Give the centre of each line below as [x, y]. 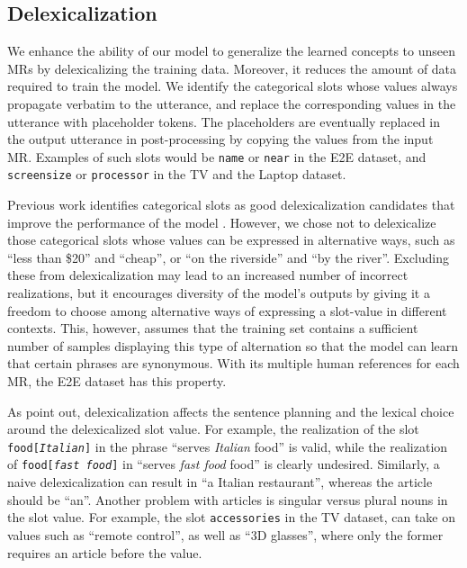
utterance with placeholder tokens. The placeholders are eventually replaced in [224, 121]
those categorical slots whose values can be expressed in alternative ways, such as [231, 240]
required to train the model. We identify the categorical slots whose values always [233, 86]
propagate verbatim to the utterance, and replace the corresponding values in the [232, 103]
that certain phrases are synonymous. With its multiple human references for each [233, 363]
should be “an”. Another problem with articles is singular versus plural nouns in [228, 499]
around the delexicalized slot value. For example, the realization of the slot [213, 429]
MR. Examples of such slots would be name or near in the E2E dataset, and [217, 156]
